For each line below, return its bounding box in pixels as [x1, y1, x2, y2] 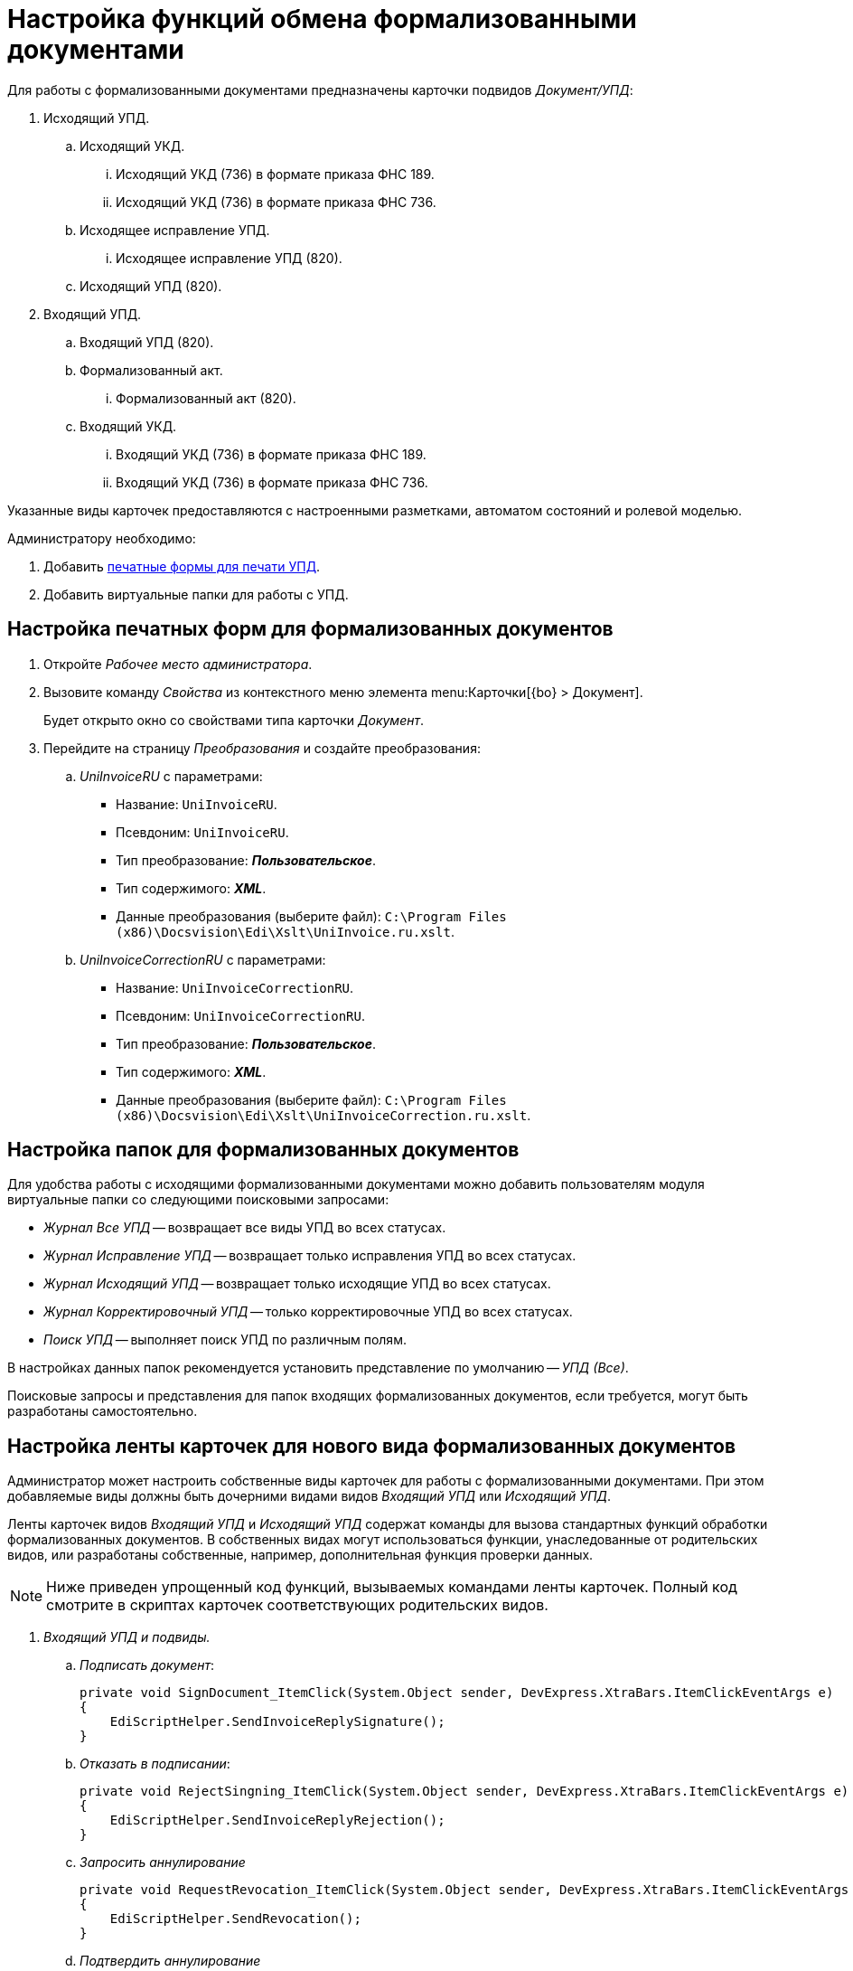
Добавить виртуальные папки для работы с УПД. [43, 586, 349, 602]
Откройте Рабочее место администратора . [43, 655, 313, 672]
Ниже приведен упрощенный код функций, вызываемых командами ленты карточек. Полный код [46, 1578, 737, 1597]
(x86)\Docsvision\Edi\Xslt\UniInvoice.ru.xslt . [116, 923, 455, 939]
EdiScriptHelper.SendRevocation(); [109, 1911, 361, 1927]
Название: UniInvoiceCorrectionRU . [116, 979, 354, 995]
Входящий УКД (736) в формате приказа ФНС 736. [116, 474, 428, 490]
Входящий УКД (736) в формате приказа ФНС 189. [116, 446, 426, 462]
